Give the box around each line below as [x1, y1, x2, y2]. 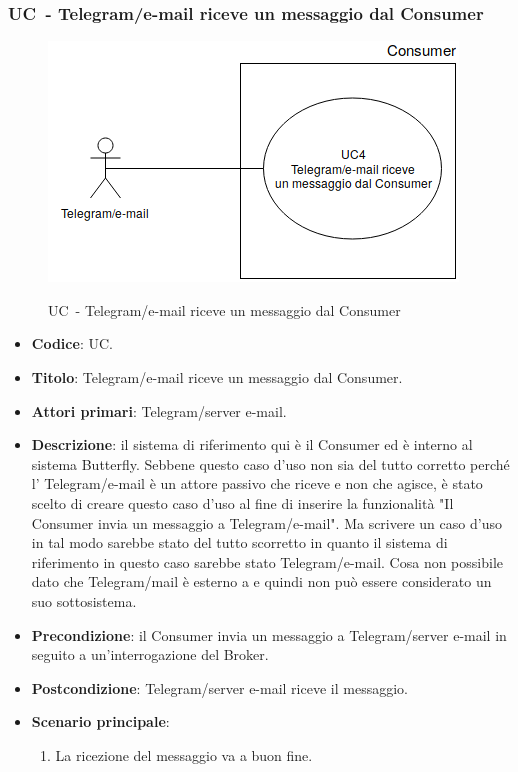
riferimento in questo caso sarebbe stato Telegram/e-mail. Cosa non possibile [31, 551, 504, 572]
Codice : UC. [31, 333, 113, 354]
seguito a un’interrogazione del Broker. [31, 644, 269, 665]
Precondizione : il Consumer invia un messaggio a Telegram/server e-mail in [31, 624, 507, 645]
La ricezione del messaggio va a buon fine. [55, 744, 313, 765]
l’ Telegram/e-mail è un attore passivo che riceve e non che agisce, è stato [31, 473, 483, 494]
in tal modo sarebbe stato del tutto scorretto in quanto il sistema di [31, 532, 448, 553]
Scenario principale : [31, 711, 170, 732]
